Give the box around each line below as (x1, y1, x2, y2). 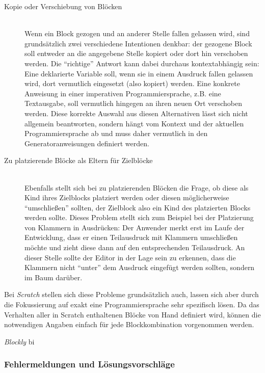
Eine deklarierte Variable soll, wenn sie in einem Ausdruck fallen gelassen (24, 68, 253, 78)
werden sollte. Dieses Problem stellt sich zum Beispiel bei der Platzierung (24, 212, 254, 223)
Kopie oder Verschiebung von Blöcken (4, 1, 122, 11)
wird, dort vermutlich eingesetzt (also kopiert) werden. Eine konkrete (24, 78, 240, 89)
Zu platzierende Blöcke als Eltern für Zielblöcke (4, 155, 153, 166)
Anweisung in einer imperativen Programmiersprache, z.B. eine (24, 88, 221, 98)
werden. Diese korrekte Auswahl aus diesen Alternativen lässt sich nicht (24, 108, 248, 118)
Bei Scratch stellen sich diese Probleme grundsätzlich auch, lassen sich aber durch (4, 289, 259, 300)
